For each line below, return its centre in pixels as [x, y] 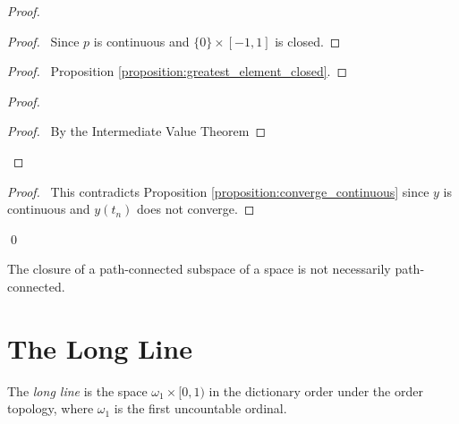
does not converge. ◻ [196, 209]
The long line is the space [77, 390]
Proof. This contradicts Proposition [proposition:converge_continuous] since [218, 191]
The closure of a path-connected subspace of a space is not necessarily [199, 269]
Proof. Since [43, 41]
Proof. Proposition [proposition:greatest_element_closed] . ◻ [178, 71]
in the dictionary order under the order [316, 390]
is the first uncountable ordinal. [200, 408]
